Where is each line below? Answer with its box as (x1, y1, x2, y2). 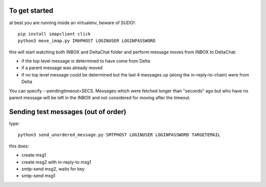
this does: (9, 143, 30, 149)
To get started (9, 6, 54, 15)
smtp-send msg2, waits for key (21, 166, 85, 172)
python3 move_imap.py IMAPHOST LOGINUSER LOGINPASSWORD (18, 38, 156, 44)
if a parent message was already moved (21, 65, 103, 71)
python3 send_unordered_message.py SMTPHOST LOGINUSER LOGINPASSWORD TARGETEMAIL (18, 132, 221, 138)
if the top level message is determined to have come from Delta (21, 58, 150, 64)
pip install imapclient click (18, 31, 91, 37)
